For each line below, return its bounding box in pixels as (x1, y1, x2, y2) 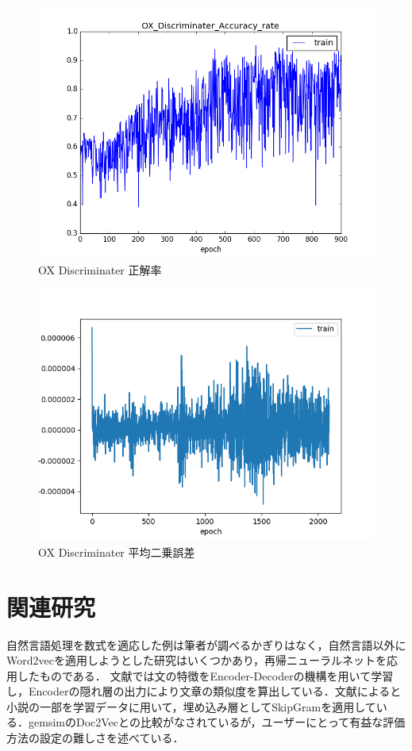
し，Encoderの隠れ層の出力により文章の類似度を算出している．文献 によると (6, 683, 402, 699)
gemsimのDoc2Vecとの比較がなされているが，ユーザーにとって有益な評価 (28, 714, 406, 730)
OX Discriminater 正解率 (38, 261, 162, 278)
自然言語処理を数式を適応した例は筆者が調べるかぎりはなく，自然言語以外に (6, 636, 406, 653)
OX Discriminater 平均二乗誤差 (38, 543, 195, 560)
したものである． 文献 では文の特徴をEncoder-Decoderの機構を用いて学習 (17, 667, 394, 684)
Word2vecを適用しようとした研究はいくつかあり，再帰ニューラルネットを (6, 652, 387, 669)
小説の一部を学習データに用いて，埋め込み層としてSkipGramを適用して (6, 698, 376, 715)
